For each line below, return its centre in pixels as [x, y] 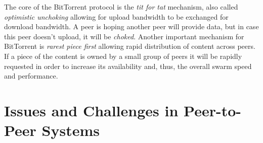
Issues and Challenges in [91, 110]
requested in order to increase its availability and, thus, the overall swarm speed [128, 66]
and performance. [31, 76]
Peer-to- [213, 110]
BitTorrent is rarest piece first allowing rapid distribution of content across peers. [130, 46]
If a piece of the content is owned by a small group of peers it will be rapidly [123, 56]
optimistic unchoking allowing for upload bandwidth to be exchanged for [116, 16]
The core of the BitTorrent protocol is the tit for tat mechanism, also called [121, 7]
